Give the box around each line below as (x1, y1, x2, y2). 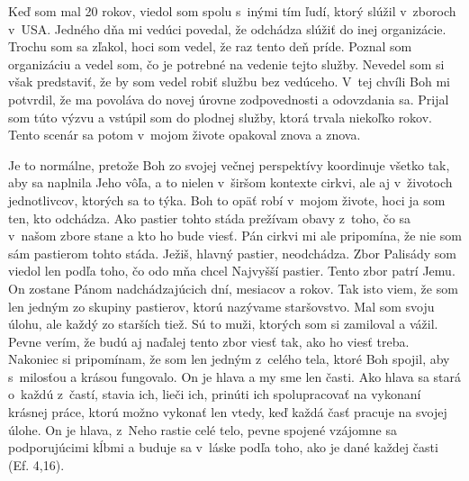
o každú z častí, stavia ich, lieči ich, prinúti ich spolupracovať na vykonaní (8, 385, 421, 404)
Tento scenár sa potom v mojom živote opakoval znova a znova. (8, 125, 361, 144)
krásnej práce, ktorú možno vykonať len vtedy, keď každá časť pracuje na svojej (8, 403, 447, 422)
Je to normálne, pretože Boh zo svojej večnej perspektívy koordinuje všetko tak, (8, 155, 450, 174)
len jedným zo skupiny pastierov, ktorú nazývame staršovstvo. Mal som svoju (8, 296, 435, 315)
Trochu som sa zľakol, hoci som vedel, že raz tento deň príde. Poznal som (8, 37, 412, 56)
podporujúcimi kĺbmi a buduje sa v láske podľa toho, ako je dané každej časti (8, 438, 438, 457)
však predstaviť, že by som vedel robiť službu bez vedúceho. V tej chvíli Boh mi (8, 72, 450, 91)
